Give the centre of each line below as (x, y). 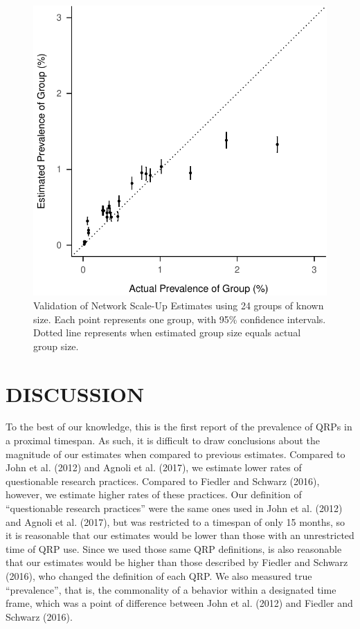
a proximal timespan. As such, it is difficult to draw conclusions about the (163, 440)
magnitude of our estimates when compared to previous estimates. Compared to (175, 454)
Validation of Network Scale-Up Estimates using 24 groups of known (179, 305)
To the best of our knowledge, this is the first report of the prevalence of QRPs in (179, 427)
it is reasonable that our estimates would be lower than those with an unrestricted (180, 535)
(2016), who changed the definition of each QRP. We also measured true (159, 576)
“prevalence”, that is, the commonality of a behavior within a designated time (171, 589)
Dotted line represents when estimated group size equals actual (167, 332)
